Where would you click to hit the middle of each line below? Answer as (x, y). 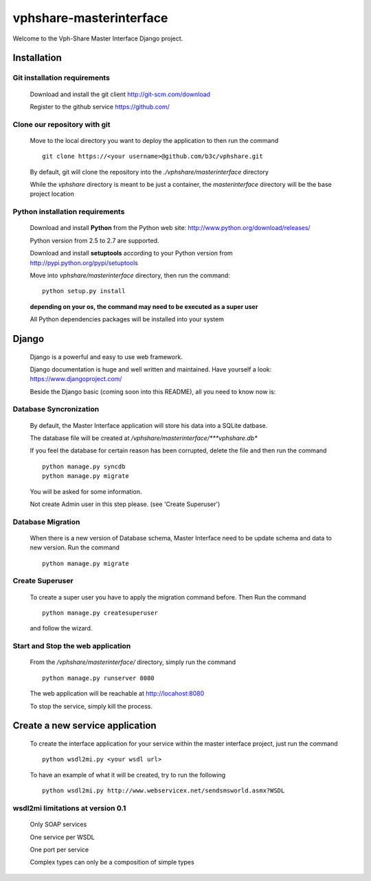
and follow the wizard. (61, 628)
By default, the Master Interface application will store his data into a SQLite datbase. (149, 425)
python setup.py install (84, 291)
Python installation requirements (69, 211)
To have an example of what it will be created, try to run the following (128, 775)
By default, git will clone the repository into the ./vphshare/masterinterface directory (149, 172)
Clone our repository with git (61, 124)
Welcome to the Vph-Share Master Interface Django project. (98, 38)
